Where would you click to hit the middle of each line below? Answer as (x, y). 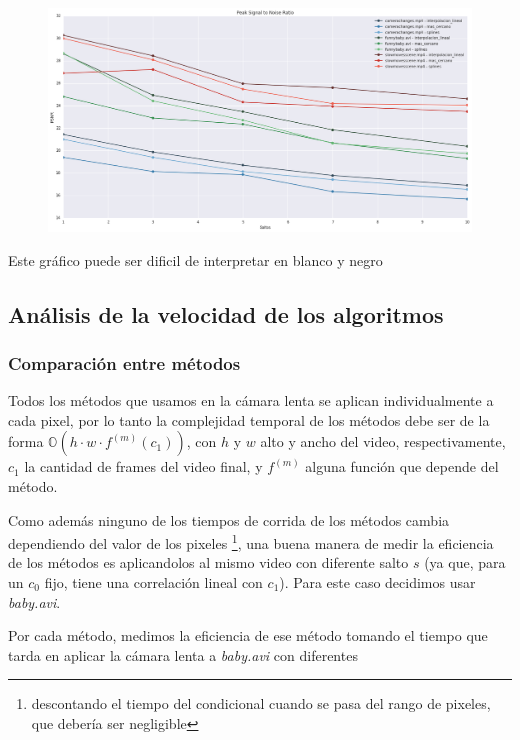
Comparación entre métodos (124, 362)
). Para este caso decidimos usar (377, 582)
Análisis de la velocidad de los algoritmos (226, 313)
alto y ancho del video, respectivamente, (383, 441)
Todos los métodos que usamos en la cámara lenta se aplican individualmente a (251, 400)
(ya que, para (465, 562)
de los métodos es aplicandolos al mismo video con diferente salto (208, 562)
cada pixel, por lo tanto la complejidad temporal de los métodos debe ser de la (249, 419)
